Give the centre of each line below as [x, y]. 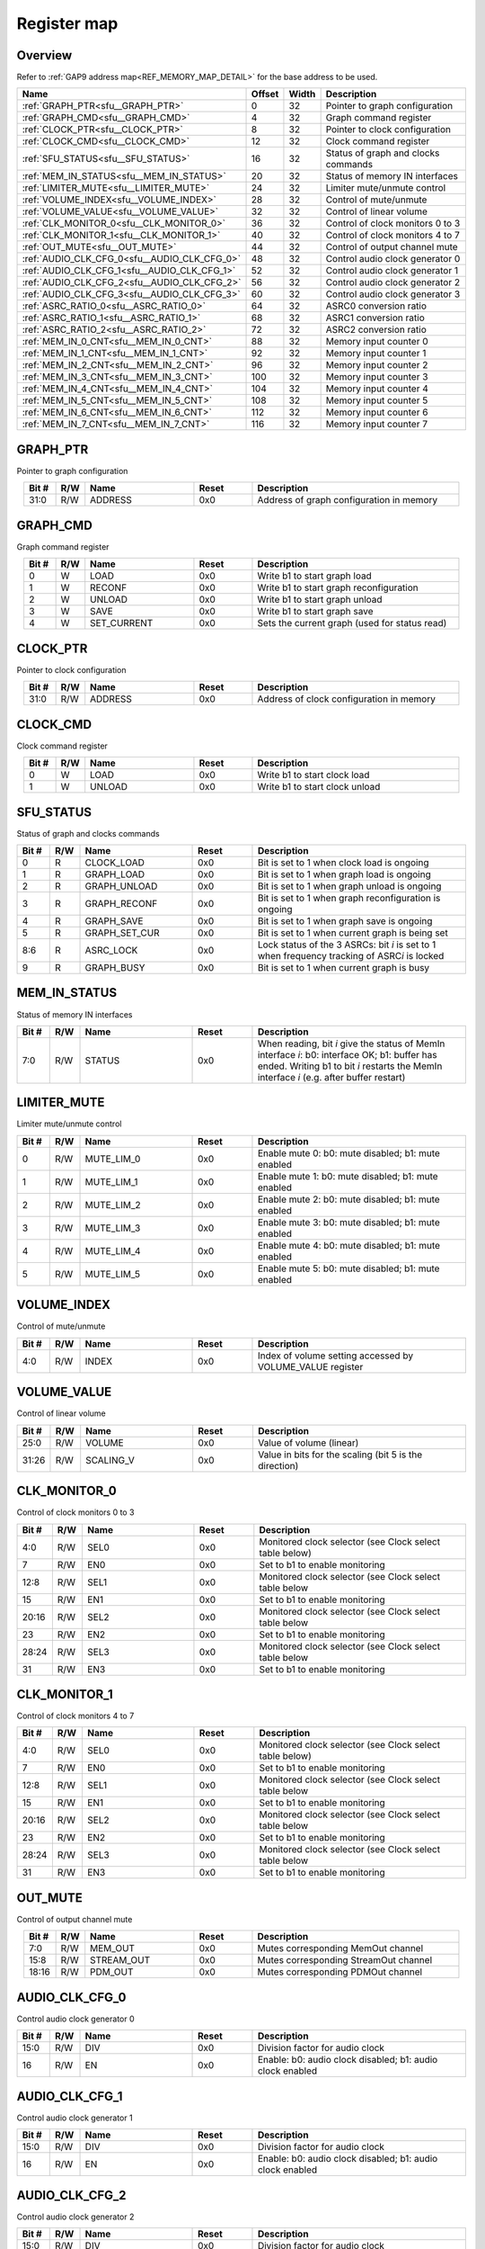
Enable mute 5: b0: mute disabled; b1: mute [348, 1268]
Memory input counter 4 [377, 389]
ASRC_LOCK [111, 950]
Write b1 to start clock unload [319, 787]
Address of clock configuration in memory [346, 699]
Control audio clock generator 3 [393, 294]
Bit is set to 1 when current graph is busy [344, 967]
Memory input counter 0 [377, 342]
